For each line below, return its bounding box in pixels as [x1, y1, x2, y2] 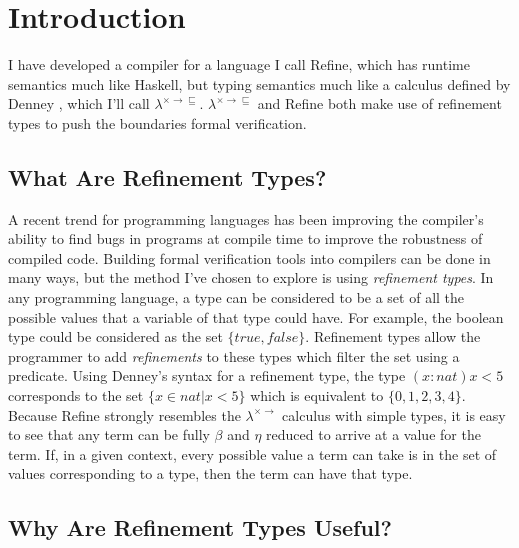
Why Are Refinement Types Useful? [8, 512, 392, 543]
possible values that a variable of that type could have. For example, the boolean [8, 306, 504, 327]
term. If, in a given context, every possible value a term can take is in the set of [8, 443, 497, 464]
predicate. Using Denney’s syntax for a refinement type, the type [8, 365, 406, 386]
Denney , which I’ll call [8, 93, 150, 114]
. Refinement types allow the [305, 326, 481, 347]
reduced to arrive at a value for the [266, 424, 481, 445]
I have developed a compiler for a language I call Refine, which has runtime [8, 54, 470, 75]
